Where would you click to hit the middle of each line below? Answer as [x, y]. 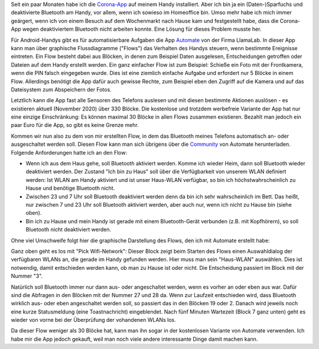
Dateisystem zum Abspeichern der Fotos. [61, 89]
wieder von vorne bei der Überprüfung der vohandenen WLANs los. [94, 320]
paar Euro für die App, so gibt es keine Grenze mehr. [75, 125]
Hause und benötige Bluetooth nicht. [70, 188]
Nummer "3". [27, 276]
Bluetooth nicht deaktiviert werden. [69, 230]
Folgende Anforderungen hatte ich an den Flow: [69, 152]
